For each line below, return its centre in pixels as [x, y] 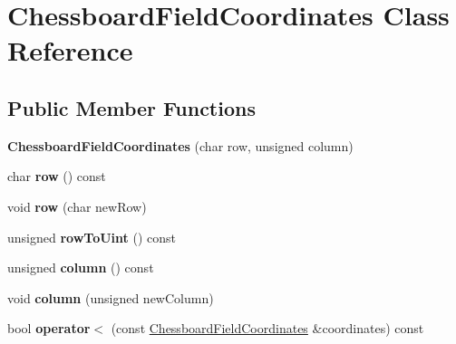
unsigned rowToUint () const [92, 237]
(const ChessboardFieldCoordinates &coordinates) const [267, 328]
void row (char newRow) [77, 206]
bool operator [49, 328]
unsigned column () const [81, 268]
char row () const [57, 176]
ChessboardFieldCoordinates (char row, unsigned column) [180, 145]
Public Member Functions [131, 107]
